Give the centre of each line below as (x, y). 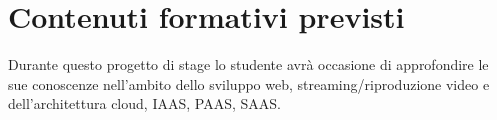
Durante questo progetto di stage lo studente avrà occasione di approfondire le (248, 64)
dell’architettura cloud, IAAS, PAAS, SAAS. (144, 103)
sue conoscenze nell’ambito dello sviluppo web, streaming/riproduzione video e (249, 83)
